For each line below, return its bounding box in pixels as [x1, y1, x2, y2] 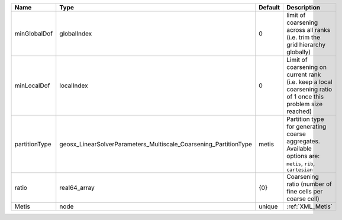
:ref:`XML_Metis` [286, 202, 333, 211]
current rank [286, 71, 321, 78]
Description [286, 4, 321, 11]
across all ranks [286, 26, 331, 34]
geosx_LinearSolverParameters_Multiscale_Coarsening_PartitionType [59, 140, 253, 148]
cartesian [286, 167, 313, 173]
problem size [286, 100, 322, 108]
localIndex [59, 81, 88, 90]
